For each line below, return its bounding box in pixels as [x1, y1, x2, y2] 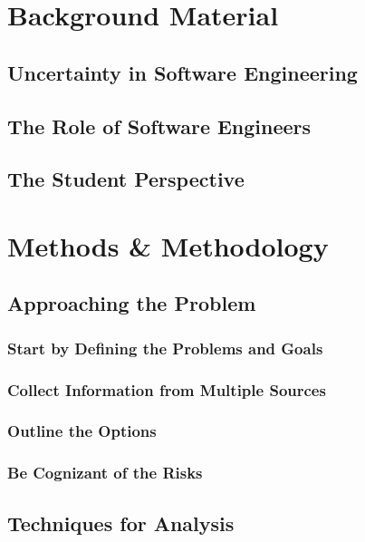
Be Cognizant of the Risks [7, 461, 203, 484]
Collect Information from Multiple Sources [7, 378, 326, 401]
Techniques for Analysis [7, 508, 235, 537]
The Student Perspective [7, 165, 245, 193]
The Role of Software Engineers [7, 111, 312, 140]
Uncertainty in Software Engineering [7, 58, 358, 86]
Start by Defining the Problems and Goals [7, 336, 323, 359]
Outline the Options [7, 420, 157, 442]
